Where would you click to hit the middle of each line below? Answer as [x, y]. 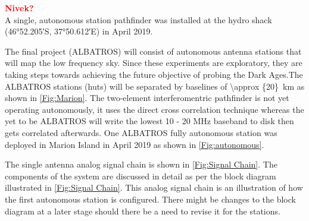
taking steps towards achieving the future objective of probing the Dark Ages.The [154, 74]
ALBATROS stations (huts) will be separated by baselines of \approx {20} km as [155, 86]
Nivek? [19, 8]
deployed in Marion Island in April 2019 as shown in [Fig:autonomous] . [135, 144]
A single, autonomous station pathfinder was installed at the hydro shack [138, 19]
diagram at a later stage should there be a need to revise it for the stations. [143, 211]
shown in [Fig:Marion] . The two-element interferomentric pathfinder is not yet [147, 98]
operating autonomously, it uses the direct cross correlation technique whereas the [154, 109]
